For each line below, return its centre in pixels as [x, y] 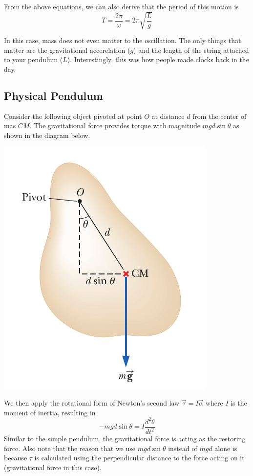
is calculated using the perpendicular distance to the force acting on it [139, 458]
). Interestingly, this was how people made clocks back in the [158, 59]
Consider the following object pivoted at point [73, 116]
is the [239, 403]
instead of [183, 448]
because [16, 458]
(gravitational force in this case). [53, 467]
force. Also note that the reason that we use [70, 448]
